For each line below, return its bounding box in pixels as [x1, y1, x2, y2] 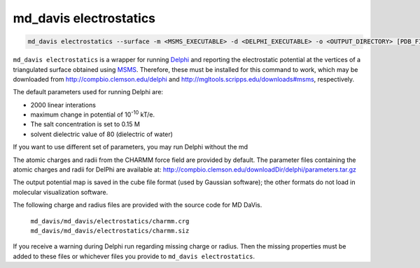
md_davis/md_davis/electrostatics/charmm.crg [30, 217, 190, 225]
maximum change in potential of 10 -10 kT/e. [30, 109, 155, 119]
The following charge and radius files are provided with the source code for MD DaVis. [13, 201, 262, 209]
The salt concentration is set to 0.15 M [30, 120, 140, 128]
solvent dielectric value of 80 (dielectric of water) [30, 130, 173, 138]
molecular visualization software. [13, 188, 108, 196]
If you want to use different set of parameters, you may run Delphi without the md [13, 143, 248, 151]
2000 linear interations [30, 100, 96, 109]
